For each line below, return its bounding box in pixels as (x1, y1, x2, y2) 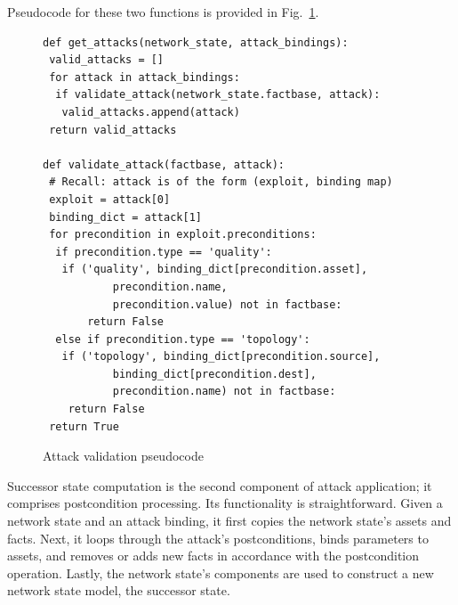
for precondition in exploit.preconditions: (49, 228, 317, 241)
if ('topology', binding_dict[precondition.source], (61, 350, 381, 364)
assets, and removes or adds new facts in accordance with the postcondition (7, 546, 420, 565)
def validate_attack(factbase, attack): (43, 158, 285, 171)
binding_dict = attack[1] (49, 210, 202, 224)
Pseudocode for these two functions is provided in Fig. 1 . (7, 3, 319, 20)
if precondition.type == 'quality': (55, 245, 272, 258)
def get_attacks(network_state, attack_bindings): (43, 36, 349, 49)
